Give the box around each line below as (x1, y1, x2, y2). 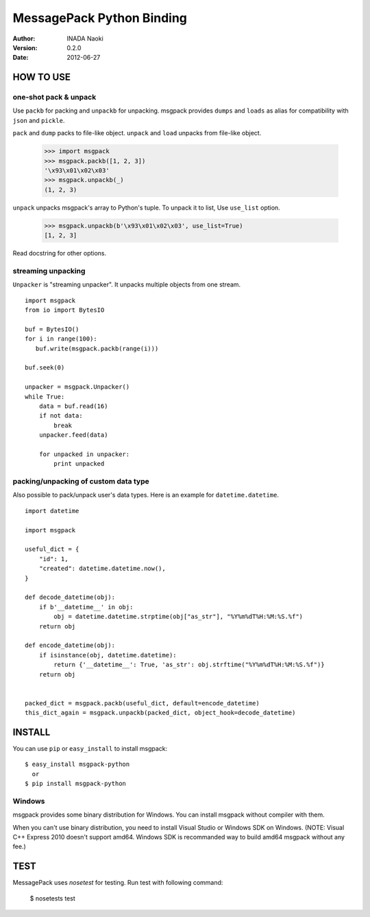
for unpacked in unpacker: (38, 450, 130, 458)
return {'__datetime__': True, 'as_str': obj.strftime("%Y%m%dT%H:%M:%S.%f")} (53, 661, 325, 669)
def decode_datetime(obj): (25, 593, 116, 601)
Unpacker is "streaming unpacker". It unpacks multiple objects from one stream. (12, 280, 241, 288)
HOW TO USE (12, 71, 71, 83)
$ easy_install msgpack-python (25, 760, 130, 769)
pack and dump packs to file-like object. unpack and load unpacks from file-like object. (12, 129, 262, 137)
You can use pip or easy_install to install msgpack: (12, 744, 168, 752)
